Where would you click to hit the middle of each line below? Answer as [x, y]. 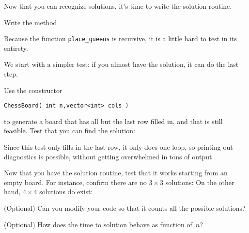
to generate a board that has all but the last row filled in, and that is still [113, 121]
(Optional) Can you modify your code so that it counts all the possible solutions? [125, 208]
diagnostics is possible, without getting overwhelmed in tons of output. [109, 156]
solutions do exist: [66, 192]
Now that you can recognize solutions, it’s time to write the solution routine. [118, 6]
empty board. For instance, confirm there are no [75, 182]
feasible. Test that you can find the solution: [70, 131]
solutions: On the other [200, 182]
